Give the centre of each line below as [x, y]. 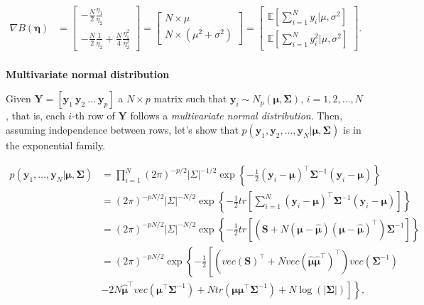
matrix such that [190, 98]
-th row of [93, 116]
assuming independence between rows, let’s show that [122, 129]
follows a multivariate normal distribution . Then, [237, 116]
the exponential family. [56, 145]
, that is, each [36, 116]
